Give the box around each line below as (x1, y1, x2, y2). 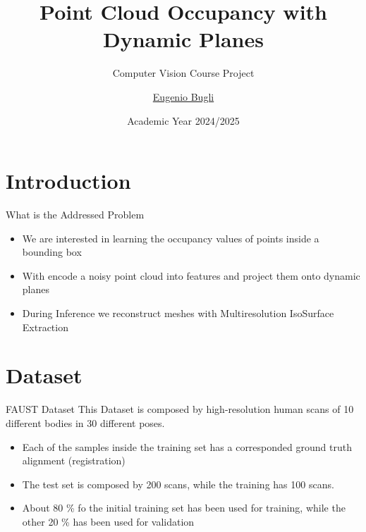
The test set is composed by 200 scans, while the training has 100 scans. (22, 476, 334, 491)
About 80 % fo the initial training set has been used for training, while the (22, 500, 346, 515)
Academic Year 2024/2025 (127, 113, 240, 128)
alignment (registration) (22, 453, 126, 468)
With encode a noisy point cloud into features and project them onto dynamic (22, 268, 360, 283)
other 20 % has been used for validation (22, 514, 195, 528)
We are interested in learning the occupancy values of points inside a (22, 230, 319, 245)
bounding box (22, 245, 82, 259)
